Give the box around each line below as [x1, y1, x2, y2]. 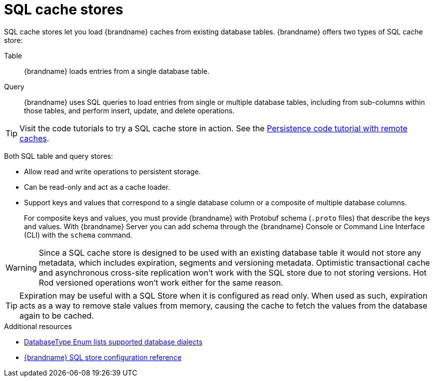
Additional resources [4, 322, 72, 331]
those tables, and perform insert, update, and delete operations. [24, 106, 235, 115]
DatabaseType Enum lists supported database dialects [24, 337, 203, 346]
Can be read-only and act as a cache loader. [24, 182, 170, 191]
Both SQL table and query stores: [4, 151, 113, 160]
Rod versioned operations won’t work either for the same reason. [38, 277, 283, 288]
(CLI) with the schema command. [24, 230, 132, 239]
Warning [5, 262, 37, 273]
